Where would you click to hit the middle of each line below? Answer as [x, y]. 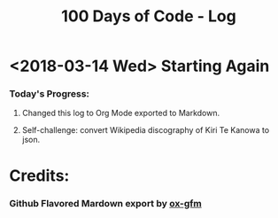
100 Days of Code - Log [149, 16]
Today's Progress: [50, 94]
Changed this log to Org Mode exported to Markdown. [121, 113]
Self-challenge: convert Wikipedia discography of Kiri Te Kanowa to [146, 130]
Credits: [39, 175]
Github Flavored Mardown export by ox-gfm [105, 203]
